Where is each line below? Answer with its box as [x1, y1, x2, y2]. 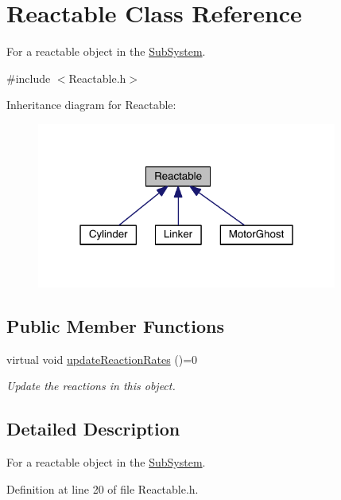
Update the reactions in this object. [6, 377, 176, 394]
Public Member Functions [6, 314, 224, 338]
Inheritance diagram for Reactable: [6, 96, 176, 113]
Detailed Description [6, 416, 180, 441]
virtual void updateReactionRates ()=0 [6, 350, 198, 367]
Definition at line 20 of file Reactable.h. [6, 480, 199, 497]
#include [6, 69, 51, 86]
